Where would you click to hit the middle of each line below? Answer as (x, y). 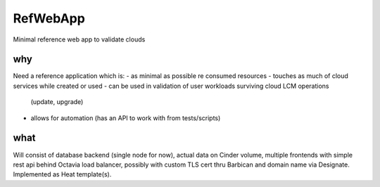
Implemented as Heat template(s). (62, 174)
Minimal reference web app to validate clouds (79, 39)
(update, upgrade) (57, 102)
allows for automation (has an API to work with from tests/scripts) (126, 118)
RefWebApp (49, 18)
